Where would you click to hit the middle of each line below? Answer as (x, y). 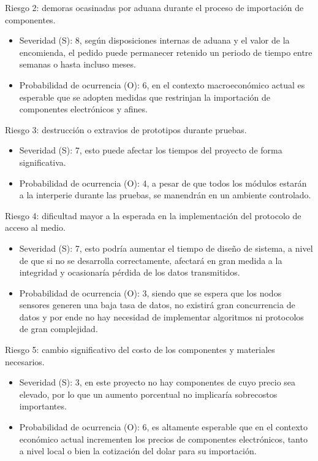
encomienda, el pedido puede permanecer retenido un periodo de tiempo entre (166, 52)
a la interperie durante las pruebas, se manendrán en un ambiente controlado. (165, 195)
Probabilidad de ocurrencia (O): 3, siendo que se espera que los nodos (150, 292)
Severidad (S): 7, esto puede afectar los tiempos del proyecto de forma (151, 150)
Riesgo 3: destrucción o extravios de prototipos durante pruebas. (126, 129)
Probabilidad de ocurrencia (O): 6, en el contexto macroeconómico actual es (162, 84)
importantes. (43, 406)
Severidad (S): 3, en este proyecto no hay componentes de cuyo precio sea (157, 382)
